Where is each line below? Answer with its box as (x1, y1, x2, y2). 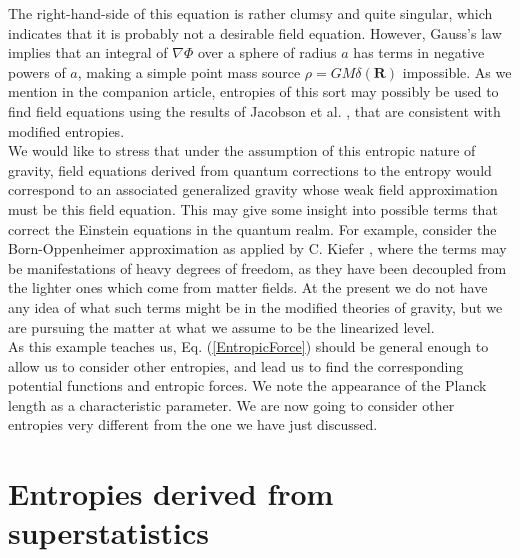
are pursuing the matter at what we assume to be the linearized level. (8, 316, 435, 337)
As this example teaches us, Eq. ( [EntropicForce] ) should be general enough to (8, 336, 489, 357)
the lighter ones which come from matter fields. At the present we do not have (8, 277, 488, 298)
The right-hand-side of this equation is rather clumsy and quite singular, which (8, 3, 493, 23)
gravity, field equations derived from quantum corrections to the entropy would (8, 159, 492, 180)
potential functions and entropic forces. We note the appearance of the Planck (8, 375, 487, 396)
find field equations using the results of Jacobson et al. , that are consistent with (8, 100, 501, 121)
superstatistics (8, 512, 209, 553)
